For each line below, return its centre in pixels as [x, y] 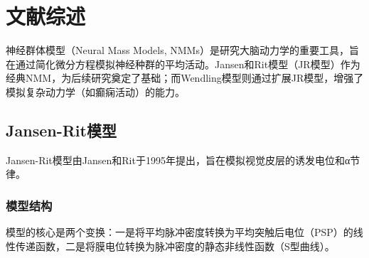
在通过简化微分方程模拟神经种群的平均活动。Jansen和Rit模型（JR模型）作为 [183, 64]
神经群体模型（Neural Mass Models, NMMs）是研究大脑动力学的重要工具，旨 [182, 50]
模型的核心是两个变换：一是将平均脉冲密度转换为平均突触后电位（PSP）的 [180, 232]
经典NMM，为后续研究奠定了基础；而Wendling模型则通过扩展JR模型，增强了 [185, 78]
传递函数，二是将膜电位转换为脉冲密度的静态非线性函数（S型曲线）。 [175, 246]
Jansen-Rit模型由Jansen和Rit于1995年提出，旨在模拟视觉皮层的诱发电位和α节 [183, 160]
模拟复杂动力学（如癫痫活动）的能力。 [95, 91]
